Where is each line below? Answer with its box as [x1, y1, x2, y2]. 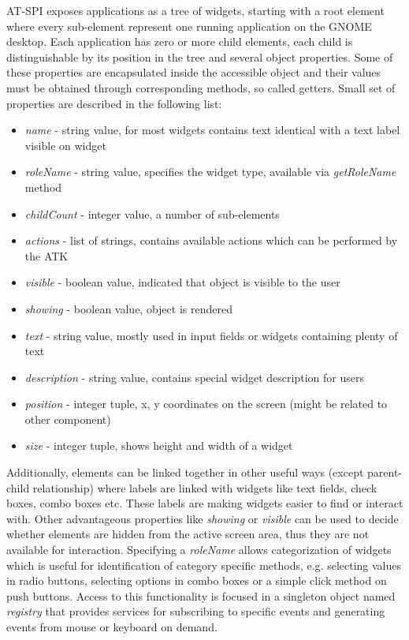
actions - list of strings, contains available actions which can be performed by [24, 232, 398, 249]
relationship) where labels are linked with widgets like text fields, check [32, 479, 377, 496]
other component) [24, 410, 111, 427]
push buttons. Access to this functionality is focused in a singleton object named [6, 587, 396, 604]
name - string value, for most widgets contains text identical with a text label [24, 122, 400, 138]
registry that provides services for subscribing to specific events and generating [6, 603, 385, 619]
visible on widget [24, 137, 106, 153]
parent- [367, 464, 403, 481]
